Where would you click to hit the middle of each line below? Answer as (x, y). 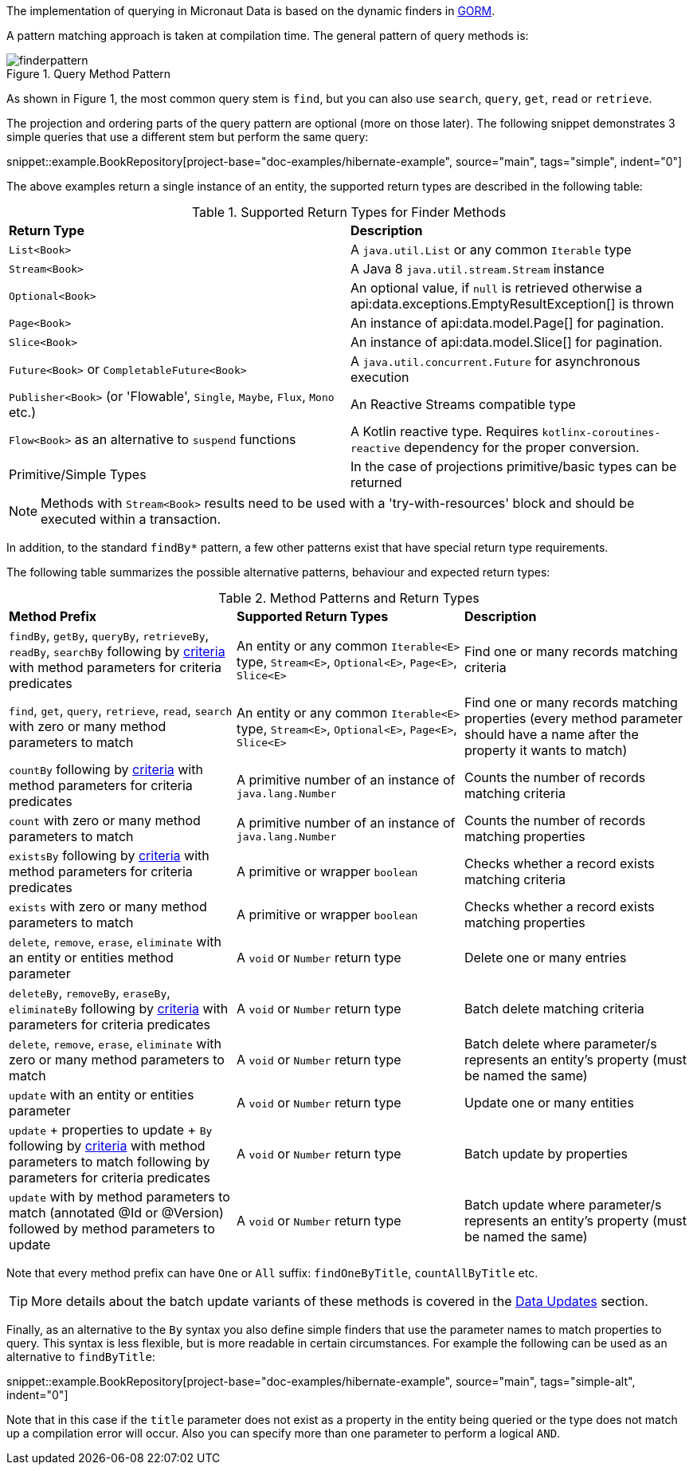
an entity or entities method (91, 958)
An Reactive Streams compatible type (463, 404)
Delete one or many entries (545, 958)
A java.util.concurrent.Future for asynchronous (495, 361)
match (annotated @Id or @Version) (116, 1213)
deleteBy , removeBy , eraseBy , (90, 993)
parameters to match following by (110, 1162)
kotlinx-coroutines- (601, 433)
